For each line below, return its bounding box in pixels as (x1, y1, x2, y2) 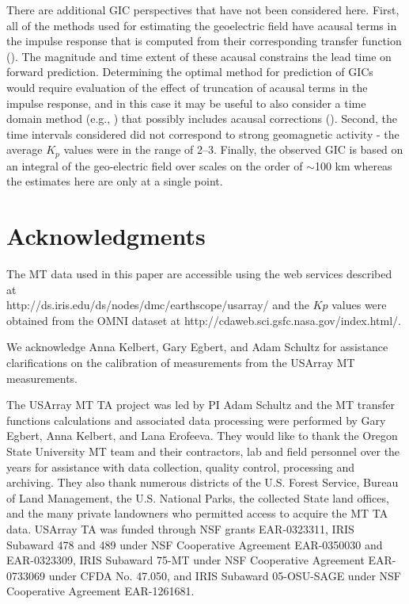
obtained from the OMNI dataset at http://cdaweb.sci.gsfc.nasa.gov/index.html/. (6, 312, 401, 328)
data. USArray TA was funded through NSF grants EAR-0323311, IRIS (6, 521, 354, 537)
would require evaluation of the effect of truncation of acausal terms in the (6, 78, 368, 95)
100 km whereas (314, 157, 392, 174)
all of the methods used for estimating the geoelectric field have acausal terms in (6, 17, 397, 33)
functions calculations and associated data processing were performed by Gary (6, 411, 386, 428)
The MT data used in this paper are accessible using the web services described (6, 266, 392, 282)
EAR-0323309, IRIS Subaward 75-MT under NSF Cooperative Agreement (6, 552, 365, 568)
